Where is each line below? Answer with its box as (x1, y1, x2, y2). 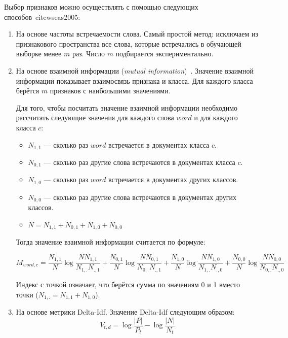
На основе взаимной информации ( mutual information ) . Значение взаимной (16, 65, 254, 76)
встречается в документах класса (108, 139, 210, 150)
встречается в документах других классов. (108, 174, 238, 185)
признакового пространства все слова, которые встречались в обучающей (16, 38, 241, 49)
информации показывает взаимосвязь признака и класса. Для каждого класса (16, 75, 253, 86)
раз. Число (72, 48, 105, 59)
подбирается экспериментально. (115, 48, 214, 59)
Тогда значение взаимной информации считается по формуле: (16, 236, 205, 247)
